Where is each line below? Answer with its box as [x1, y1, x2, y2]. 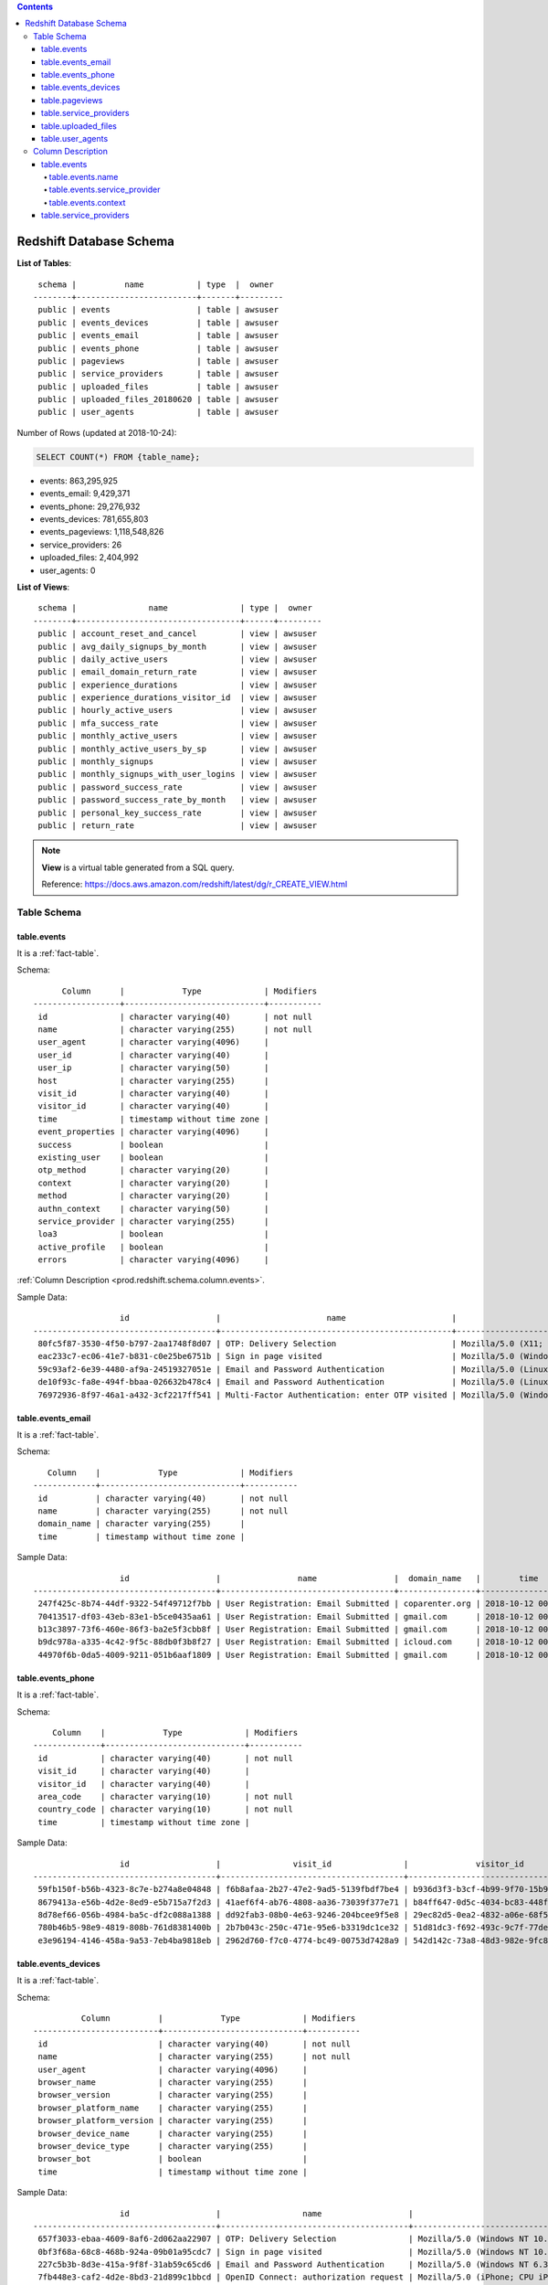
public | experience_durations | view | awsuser [37, 679, 318, 690]
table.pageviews [41, 94, 103, 105]
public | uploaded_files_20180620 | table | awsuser [37, 394, 279, 405]
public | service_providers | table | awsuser [37, 368, 279, 379]
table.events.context [48, 197, 126, 207]
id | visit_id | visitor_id [119, 1858, 524, 1869]
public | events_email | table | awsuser [37, 330, 279, 341]
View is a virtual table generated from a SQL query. [41, 862, 235, 873]
